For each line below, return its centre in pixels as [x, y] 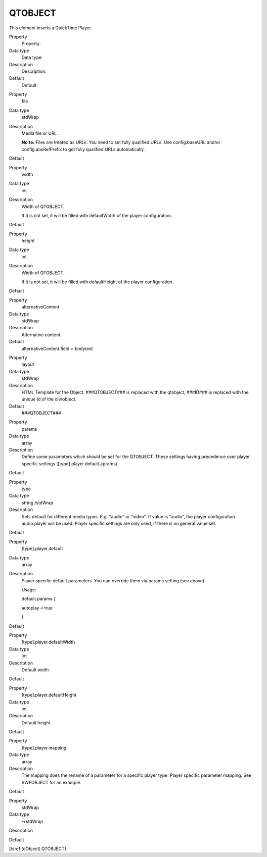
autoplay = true [37, 608]
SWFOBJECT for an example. [51, 782]
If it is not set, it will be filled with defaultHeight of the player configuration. [97, 282]
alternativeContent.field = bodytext [57, 349]
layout [28, 364]
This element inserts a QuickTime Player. [51, 28]
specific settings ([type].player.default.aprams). [70, 463]
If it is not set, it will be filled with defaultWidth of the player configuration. [97, 215]
